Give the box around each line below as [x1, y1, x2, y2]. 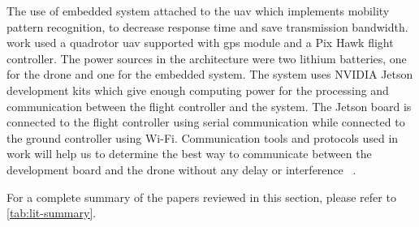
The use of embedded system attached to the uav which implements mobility [6, 2, 390, 19]
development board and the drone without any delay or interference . [6, 161, 356, 178]
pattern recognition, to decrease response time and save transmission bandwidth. [6, 18, 408, 35]
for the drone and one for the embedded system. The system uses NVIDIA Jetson [6, 66, 413, 83]
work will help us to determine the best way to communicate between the [6, 145, 372, 162]
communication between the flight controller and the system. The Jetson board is [6, 97, 412, 114]
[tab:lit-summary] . [6, 204, 97, 221]
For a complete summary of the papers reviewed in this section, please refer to [6, 188, 396, 205]
